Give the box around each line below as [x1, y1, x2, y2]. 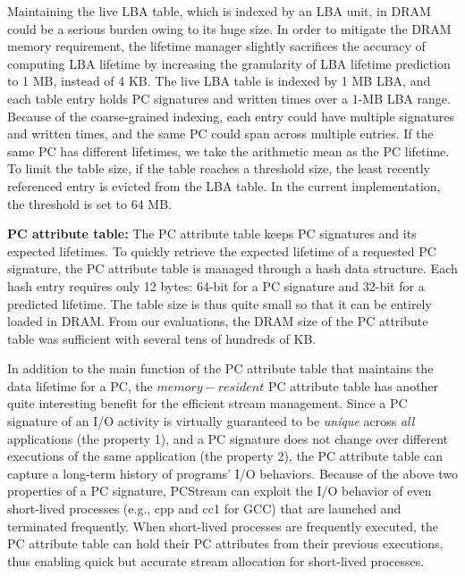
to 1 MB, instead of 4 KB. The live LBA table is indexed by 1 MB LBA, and [7, 71, 431, 90]
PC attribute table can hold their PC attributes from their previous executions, [7, 534, 444, 553]
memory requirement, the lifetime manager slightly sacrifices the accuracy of [7, 37, 426, 55]
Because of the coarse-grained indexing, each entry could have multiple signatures [7, 106, 454, 125]
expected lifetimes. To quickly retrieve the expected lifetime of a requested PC [7, 241, 436, 260]
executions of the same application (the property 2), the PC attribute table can [7, 447, 443, 465]
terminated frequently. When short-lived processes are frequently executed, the [7, 516, 438, 535]
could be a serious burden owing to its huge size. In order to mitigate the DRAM [7, 19, 452, 38]
